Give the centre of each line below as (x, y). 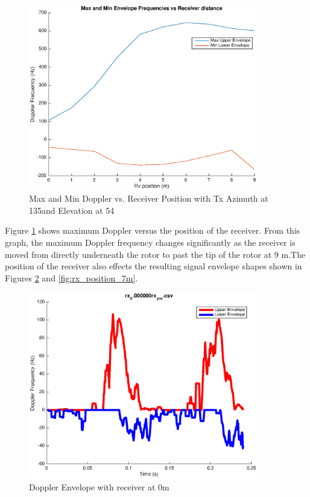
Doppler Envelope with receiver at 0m (99, 486)
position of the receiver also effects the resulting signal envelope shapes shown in (153, 266)
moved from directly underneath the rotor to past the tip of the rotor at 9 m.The (155, 254)
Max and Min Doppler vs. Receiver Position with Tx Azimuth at (149, 198)
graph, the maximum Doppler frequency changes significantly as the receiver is (150, 242)
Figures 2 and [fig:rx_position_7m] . (71, 277)
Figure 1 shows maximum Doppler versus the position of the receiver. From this (153, 230)
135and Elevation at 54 (72, 210)
